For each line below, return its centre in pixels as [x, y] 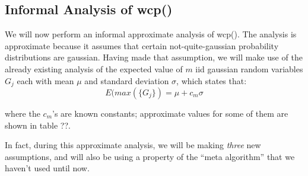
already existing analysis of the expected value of [94, 68]
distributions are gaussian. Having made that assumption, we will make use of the [154, 57]
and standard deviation [127, 80]
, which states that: [212, 80]
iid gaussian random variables [249, 68]
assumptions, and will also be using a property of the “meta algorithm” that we [150, 156]
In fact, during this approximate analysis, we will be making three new [133, 145]
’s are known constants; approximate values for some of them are [170, 113]
